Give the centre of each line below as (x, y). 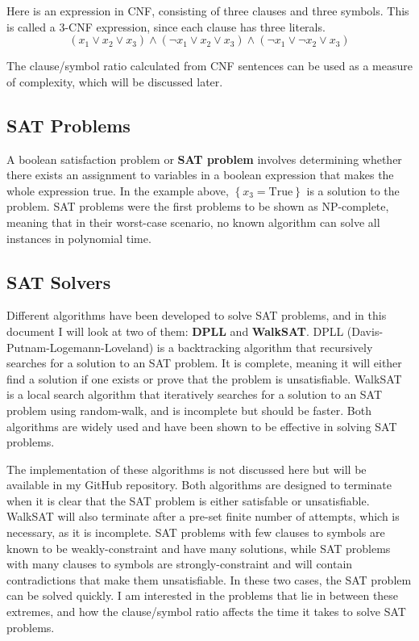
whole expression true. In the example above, (118, 190)
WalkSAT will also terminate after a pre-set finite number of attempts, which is (203, 516)
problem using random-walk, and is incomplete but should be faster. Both (189, 410)
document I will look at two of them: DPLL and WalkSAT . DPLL (175, 331)
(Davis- (365, 331)
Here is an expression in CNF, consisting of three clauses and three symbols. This (208, 10)
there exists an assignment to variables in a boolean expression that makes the (200, 175)
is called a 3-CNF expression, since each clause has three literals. (166, 26)
